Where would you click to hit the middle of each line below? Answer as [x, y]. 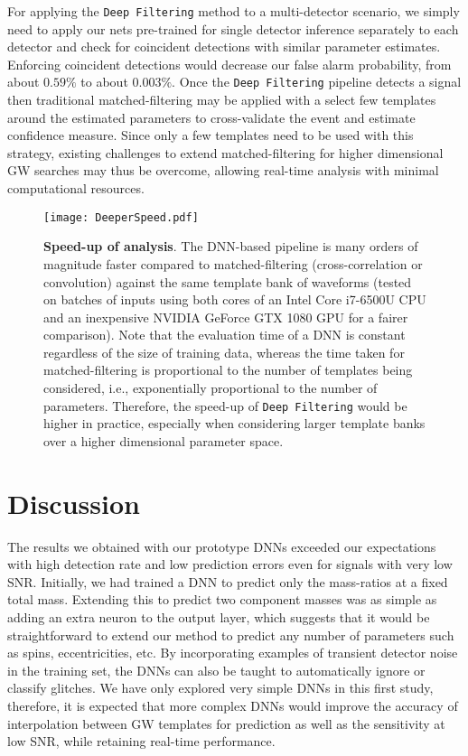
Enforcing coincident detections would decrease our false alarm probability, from [229, 64]
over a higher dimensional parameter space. [164, 440]
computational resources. [76, 188]
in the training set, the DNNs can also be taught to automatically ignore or [216, 670]
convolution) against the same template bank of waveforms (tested [228, 281]
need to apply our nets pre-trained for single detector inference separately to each [233, 28]
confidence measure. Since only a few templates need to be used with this [211, 135]
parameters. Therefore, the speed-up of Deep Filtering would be [225, 405]
